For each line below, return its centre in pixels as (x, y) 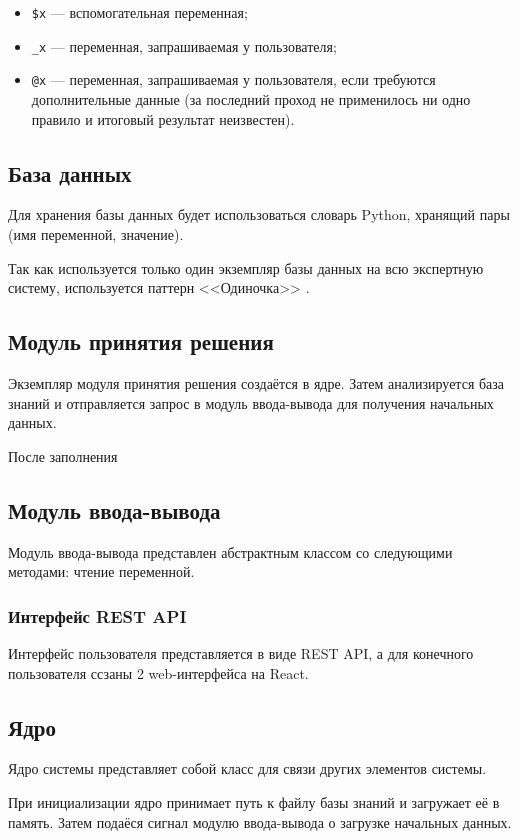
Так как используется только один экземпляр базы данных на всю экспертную (246, 267)
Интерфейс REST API (97, 615)
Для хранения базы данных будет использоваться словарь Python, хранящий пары (259, 214)
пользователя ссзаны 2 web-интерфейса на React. (158, 672)
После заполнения (63, 455)
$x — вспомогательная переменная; (139, 12)
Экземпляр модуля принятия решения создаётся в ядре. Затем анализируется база (256, 382)
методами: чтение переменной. (101, 571)
